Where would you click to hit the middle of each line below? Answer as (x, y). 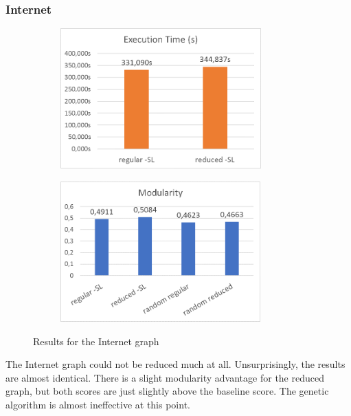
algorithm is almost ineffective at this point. (98, 404)
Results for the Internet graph (96, 341)
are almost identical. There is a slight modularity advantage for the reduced (165, 377)
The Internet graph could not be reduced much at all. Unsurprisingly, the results (175, 364)
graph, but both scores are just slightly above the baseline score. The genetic (167, 391)
